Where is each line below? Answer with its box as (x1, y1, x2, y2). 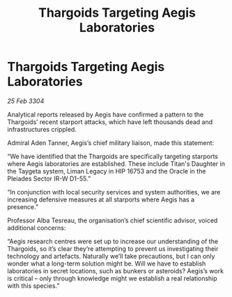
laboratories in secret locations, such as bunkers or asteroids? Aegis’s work (7, 266, 224, 275)
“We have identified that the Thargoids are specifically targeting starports (7, 152, 218, 160)
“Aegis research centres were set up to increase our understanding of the (7, 237, 218, 245)
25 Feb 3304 (7, 96, 45, 105)
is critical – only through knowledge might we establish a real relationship (7, 274, 217, 282)
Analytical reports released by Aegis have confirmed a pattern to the (7, 110, 204, 119)
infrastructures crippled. (7, 125, 77, 133)
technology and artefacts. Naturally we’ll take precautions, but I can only (7, 252, 215, 260)
